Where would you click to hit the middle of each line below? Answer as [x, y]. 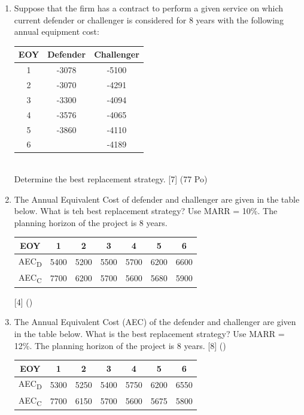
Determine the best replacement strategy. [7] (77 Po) [111, 179]
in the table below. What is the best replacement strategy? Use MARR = [149, 333]
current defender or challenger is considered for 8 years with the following [149, 19]
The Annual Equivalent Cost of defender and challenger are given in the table [157, 199]
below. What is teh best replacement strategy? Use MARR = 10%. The [146, 211]
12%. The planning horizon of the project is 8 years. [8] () [120, 345]
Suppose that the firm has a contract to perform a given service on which [148, 8]
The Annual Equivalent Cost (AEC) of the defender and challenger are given [155, 322]
